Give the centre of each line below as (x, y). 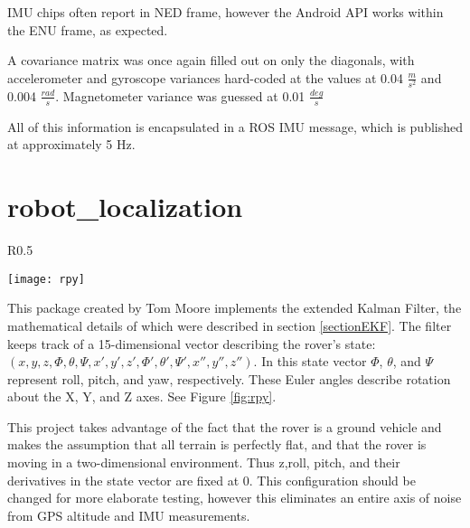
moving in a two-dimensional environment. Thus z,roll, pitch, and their (204, 462)
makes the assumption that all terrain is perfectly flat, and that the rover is (217, 444)
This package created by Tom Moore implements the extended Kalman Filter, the (235, 308)
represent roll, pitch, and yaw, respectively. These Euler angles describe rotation (229, 378)
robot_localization (125, 207)
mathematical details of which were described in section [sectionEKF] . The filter (230, 325)
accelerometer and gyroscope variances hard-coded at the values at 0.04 (205, 77)
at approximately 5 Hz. (71, 144)
